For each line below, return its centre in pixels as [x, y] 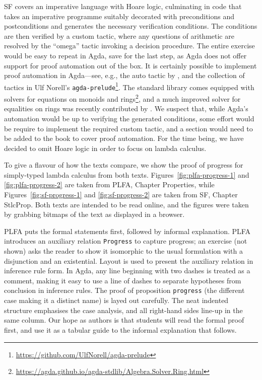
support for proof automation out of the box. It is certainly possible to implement [130, 65]
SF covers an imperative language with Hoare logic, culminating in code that [123, 6]
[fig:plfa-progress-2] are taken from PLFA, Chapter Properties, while [109, 184]
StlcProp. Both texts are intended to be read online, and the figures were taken [126, 204]
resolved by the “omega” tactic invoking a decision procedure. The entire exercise [129, 46]
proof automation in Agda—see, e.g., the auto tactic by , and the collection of [124, 75]
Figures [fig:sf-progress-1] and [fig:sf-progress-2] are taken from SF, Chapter [121, 195]
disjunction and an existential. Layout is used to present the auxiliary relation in [129, 260]
